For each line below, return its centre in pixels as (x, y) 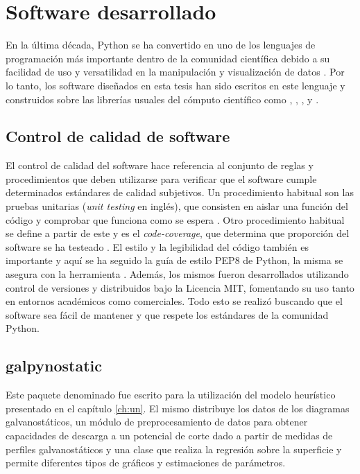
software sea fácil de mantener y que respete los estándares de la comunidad (167, 314)
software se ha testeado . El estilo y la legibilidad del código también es (157, 246)
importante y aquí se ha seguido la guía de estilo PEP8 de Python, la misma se (174, 260)
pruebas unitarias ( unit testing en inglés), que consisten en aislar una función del (177, 206)
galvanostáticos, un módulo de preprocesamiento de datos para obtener (157, 422)
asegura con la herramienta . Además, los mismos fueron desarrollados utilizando (177, 274)
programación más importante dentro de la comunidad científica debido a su (168, 58)
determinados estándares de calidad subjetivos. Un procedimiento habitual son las (180, 192)
